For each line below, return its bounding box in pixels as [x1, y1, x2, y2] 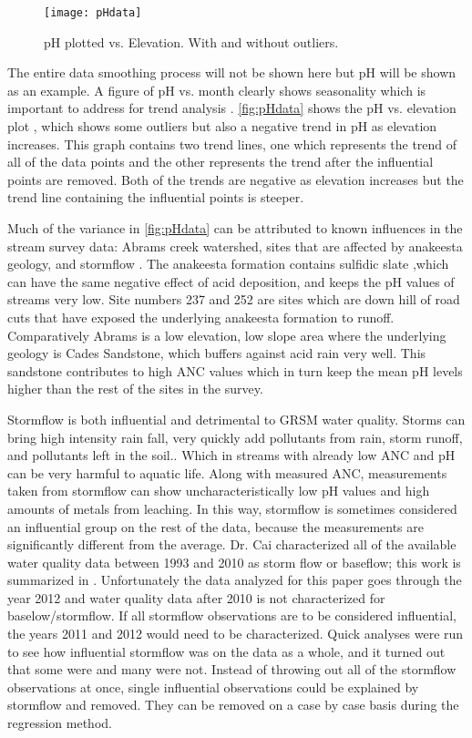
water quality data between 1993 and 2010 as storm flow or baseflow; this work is [7, 552, 461, 571]
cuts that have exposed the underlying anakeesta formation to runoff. [7, 307, 395, 326]
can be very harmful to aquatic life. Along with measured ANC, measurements [7, 463, 447, 482]
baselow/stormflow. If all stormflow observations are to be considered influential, [7, 606, 457, 625]
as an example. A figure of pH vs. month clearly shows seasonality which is [7, 80, 426, 99]
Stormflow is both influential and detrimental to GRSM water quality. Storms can [7, 409, 466, 428]
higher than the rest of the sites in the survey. [7, 379, 263, 398]
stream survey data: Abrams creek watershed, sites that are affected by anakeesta [7, 236, 463, 255]
